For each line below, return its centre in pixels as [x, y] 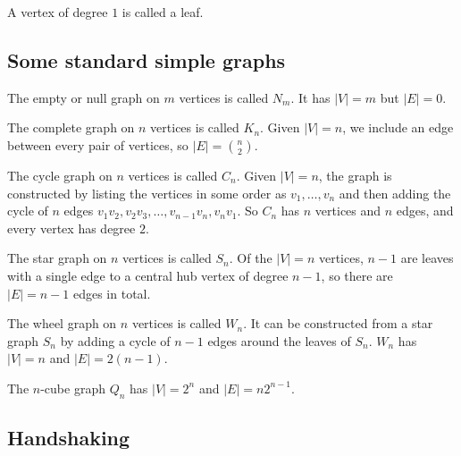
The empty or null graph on [84, 97]
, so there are [357, 275]
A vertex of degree [58, 12]
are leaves [427, 258]
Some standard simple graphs [147, 59]
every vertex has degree [71, 228]
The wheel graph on [62, 323]
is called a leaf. [163, 12]
